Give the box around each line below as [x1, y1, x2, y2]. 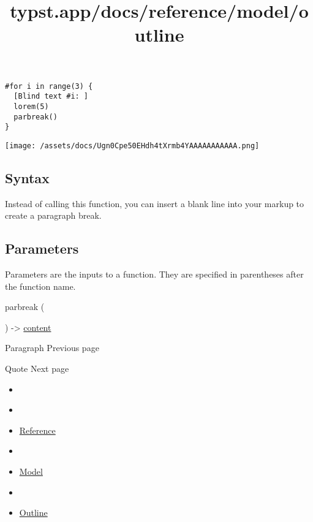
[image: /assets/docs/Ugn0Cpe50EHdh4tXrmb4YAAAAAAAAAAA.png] [5, 141, 260, 150]
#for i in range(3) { [5, 81, 93, 91]
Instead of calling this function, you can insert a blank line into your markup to [5, 197, 304, 210]
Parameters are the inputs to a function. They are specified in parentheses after [5, 268, 304, 281]
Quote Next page [5, 362, 69, 375]
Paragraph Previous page [5, 341, 99, 354]
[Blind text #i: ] [13, 92, 89, 101]
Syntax [5, 168, 50, 187]
